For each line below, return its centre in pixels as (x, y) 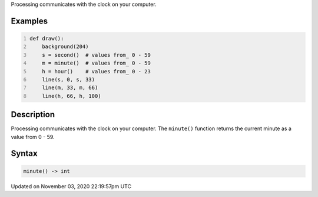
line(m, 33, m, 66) (70, 88)
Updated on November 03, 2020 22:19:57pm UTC (71, 186)
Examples (29, 21)
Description (33, 115)
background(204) (65, 47)
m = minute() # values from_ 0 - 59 (97, 63)
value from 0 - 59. (33, 137)
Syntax (24, 153)
